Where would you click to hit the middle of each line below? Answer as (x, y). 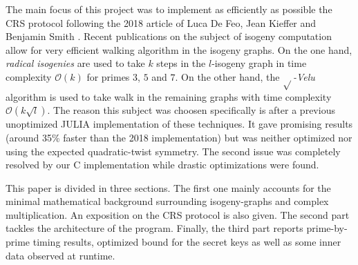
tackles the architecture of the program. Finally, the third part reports (154, 228)
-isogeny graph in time (259, 63)
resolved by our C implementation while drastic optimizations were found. (162, 165)
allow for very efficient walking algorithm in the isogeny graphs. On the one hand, (179, 49)
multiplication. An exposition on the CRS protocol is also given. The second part (178, 214)
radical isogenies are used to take (75, 63)
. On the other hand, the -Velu (245, 76)
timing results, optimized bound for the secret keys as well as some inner (187, 242)
